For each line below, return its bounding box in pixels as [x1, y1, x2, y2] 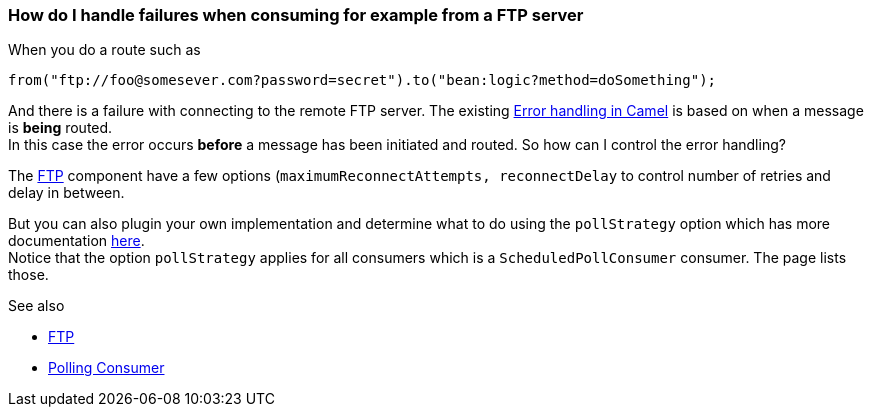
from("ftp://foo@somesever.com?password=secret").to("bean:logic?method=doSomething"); [8, 72, 717, 89]
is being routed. [8, 119, 113, 137]
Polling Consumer [48, 359, 165, 377]
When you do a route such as [8, 41, 201, 59]
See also [8, 297, 65, 315]
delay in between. [8, 184, 125, 202]
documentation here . [8, 232, 145, 250]
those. [8, 266, 49, 284]
